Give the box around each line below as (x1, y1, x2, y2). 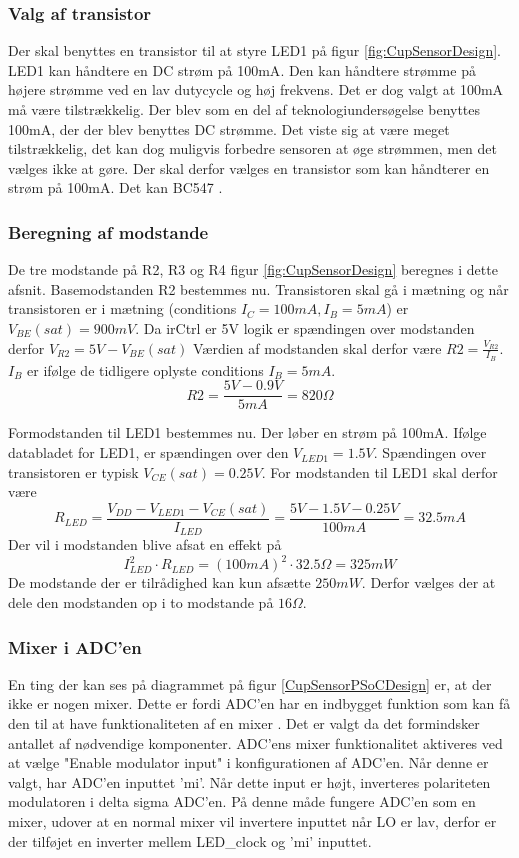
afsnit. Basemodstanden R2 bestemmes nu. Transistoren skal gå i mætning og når (8, 278, 509, 299)
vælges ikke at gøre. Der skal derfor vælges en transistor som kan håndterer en (8, 157, 490, 178)
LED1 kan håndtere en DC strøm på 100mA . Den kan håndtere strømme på (8, 59, 476, 80)
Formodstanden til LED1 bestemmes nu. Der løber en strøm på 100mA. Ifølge (8, 422, 487, 443)
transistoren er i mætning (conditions (8, 298, 237, 319)
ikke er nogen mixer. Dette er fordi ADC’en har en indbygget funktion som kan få (8, 693, 511, 714)
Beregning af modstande (8, 219, 209, 244)
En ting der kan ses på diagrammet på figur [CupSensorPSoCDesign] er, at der (8, 673, 492, 694)
